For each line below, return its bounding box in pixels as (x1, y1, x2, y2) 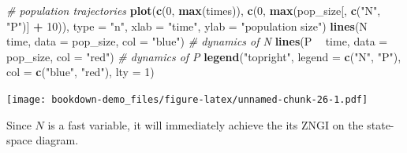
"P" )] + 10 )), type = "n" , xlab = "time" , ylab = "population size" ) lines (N (6, 17, 368, 34)
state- (367, 116, 394, 133)
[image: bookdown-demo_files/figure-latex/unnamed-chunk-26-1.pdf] (6, 93, 368, 105)
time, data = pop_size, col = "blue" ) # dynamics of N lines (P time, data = (6, 33, 388, 49)
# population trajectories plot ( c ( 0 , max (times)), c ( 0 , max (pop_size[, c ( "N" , (6, 2, 381, 18)
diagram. (35, 132, 79, 148)
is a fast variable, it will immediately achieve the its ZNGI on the (47, 116, 364, 133)
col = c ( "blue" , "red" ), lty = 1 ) (6, 64, 155, 80)
